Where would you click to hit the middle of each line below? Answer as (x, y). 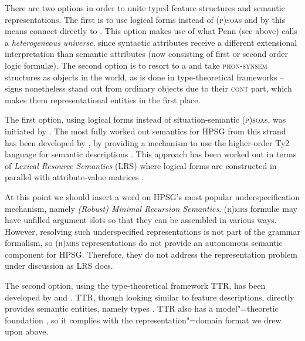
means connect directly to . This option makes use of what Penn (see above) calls (151, 31)
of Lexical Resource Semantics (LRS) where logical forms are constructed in (141, 165)
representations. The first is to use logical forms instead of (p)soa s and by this (145, 19)
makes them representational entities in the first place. (103, 99)
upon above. (27, 331)
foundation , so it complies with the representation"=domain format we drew (143, 320)
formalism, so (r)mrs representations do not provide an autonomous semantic (144, 243)
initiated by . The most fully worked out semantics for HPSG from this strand (145, 131)
